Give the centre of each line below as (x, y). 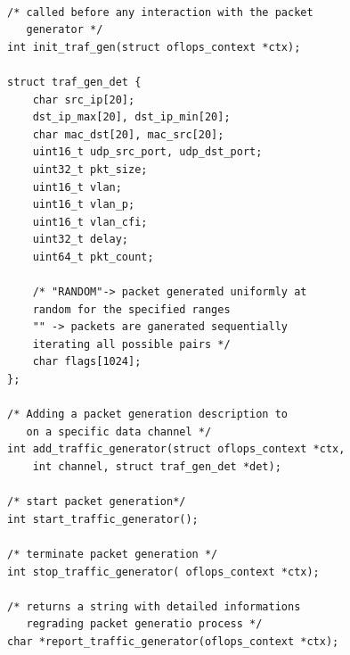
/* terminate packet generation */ (113, 554)
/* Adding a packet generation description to (147, 415)
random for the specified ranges (131, 309)
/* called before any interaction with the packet (160, 12)
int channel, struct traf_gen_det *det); (157, 467)
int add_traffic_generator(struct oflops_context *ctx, (176, 449)
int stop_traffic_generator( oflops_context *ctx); (163, 572)
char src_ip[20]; (84, 99)
